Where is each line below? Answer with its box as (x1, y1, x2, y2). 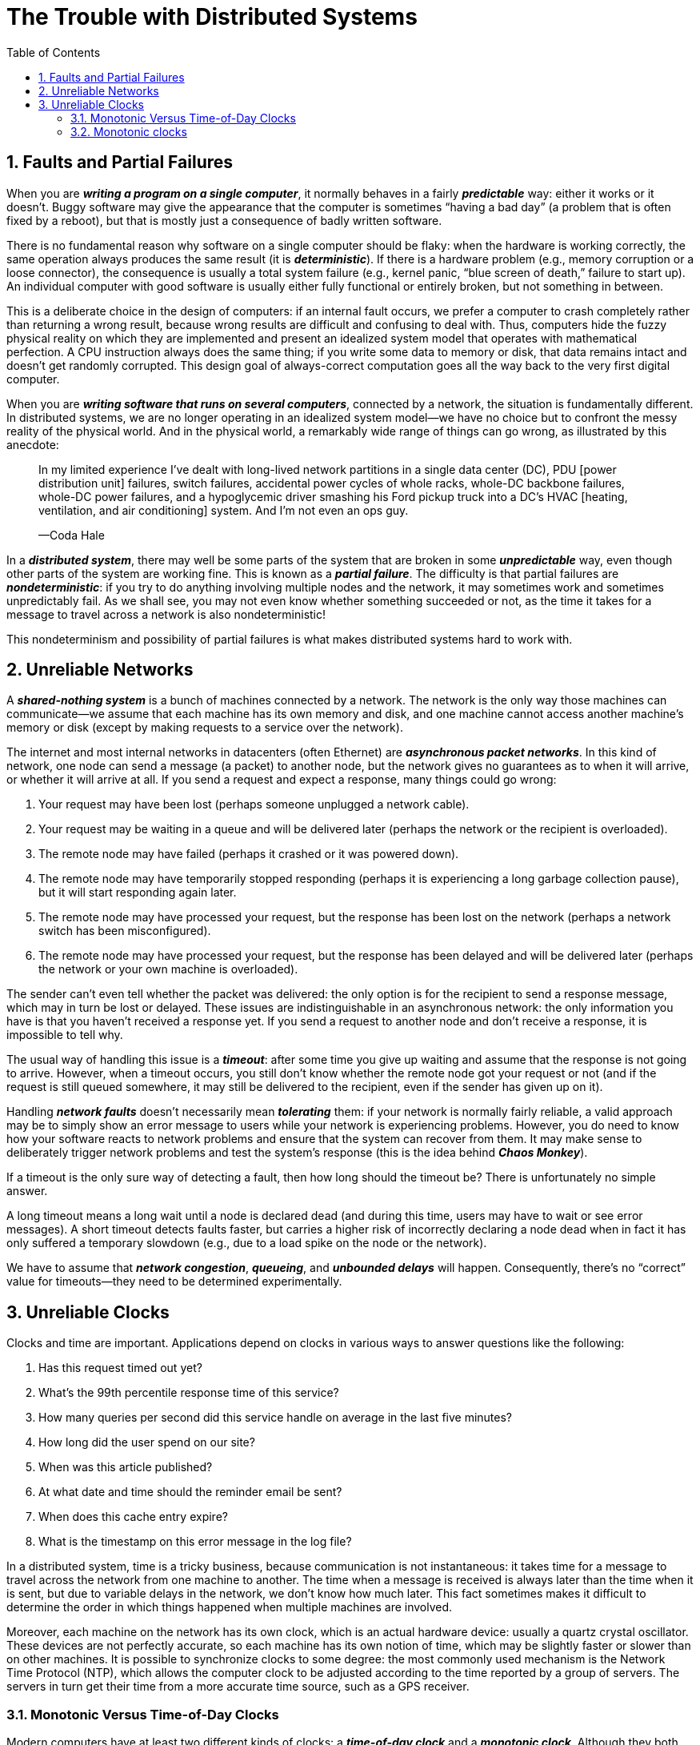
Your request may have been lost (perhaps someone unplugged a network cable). (38, 797, 470, 812)
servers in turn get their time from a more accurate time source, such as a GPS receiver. (6, 1679, 470, 1694)
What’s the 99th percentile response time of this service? (38, 1386, 339, 1400)
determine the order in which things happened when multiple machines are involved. (6, 1600, 453, 1615)
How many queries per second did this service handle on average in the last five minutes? (38, 1410, 512, 1425)
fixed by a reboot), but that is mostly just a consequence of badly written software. (6, 213, 442, 227)
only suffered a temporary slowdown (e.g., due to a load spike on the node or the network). (6, 1236, 487, 1250)
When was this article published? (38, 1460, 213, 1474)
